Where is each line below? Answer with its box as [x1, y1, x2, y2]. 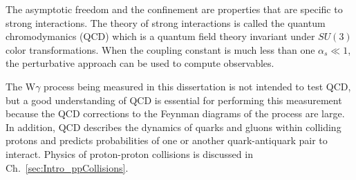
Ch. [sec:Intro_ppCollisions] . [6, 160, 129, 174]
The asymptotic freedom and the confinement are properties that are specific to [6, 2, 343, 16]
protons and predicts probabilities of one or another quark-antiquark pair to [6, 133, 328, 148]
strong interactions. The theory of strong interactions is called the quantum [6, 15, 326, 30]
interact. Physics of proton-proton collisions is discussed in [6, 146, 253, 161]
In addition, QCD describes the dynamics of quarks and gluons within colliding [6, 119, 341, 134]
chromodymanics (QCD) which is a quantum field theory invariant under [6, 29, 315, 43]
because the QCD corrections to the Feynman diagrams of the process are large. [6, 106, 345, 121]
